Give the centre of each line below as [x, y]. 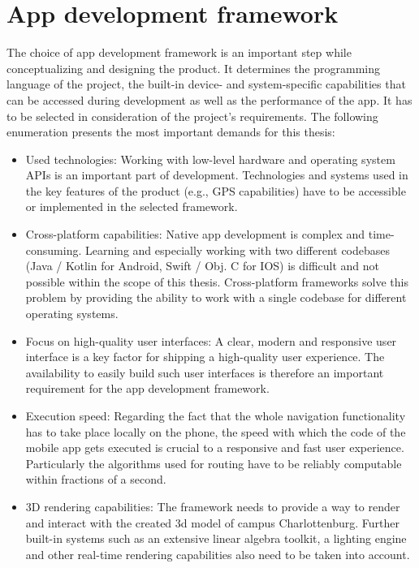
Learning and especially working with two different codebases [238, 250]
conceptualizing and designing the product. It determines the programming [194, 68]
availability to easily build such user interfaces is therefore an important [205, 372]
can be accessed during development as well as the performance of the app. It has [209, 99]
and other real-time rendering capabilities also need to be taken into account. [218, 554]
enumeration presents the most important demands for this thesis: [171, 132]
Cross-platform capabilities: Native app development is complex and [195, 234]
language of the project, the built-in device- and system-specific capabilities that [206, 84]
